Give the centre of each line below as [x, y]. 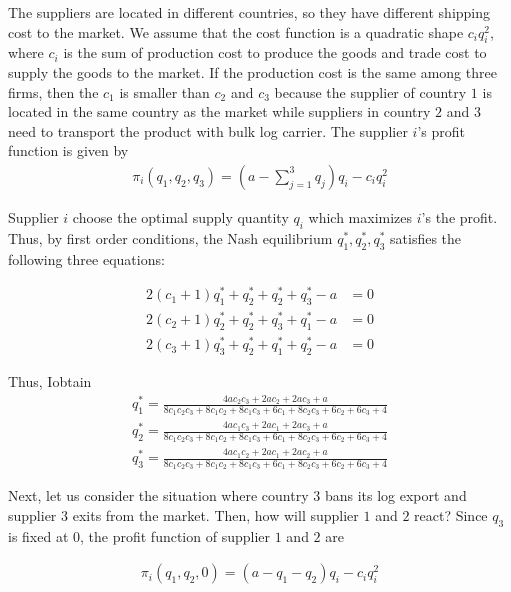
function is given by [68, 150]
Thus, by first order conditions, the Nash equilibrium [170, 237]
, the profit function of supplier [175, 535]
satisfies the [426, 237]
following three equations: [86, 258]
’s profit [441, 130]
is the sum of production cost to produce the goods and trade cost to [275, 52]
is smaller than [164, 91]
